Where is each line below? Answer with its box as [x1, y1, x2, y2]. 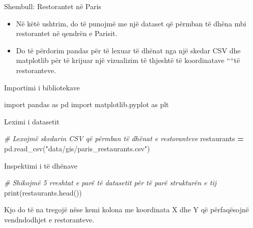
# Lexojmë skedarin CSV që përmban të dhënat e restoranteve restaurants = [4, 133, 244, 144]
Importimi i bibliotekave [4, 82, 80, 92]
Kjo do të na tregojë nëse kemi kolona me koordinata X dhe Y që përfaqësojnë [4, 204, 249, 215]
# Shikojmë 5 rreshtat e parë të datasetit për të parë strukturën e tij [4, 177, 217, 188]
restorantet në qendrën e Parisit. [16, 28, 118, 39]
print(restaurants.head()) [4, 187, 82, 198]
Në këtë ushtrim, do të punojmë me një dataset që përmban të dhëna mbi [16, 18, 246, 28]
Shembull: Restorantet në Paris [4, 1, 101, 11]
